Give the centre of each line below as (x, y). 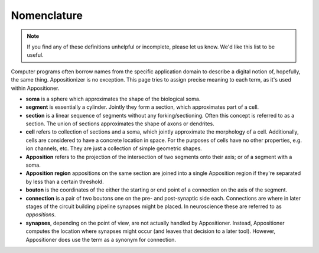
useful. (35, 55)
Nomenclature (47, 15)
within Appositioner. (35, 88)
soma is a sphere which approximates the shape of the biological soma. (113, 99)
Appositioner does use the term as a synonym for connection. (101, 239)
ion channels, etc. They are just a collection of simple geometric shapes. (114, 148)
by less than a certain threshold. (65, 181)
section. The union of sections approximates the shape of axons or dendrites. (120, 124)
